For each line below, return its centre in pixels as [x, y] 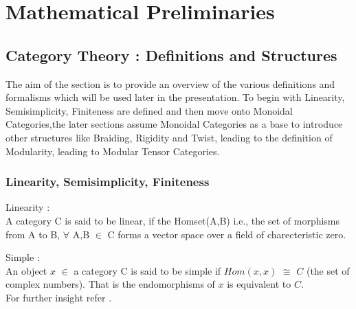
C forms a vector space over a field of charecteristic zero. [227, 234]
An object [26, 270]
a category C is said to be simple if [147, 270]
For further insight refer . [59, 297]
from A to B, [33, 234]
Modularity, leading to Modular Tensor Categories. [113, 151]
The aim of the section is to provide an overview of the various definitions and [170, 83]
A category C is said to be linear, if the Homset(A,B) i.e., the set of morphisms [173, 220]
